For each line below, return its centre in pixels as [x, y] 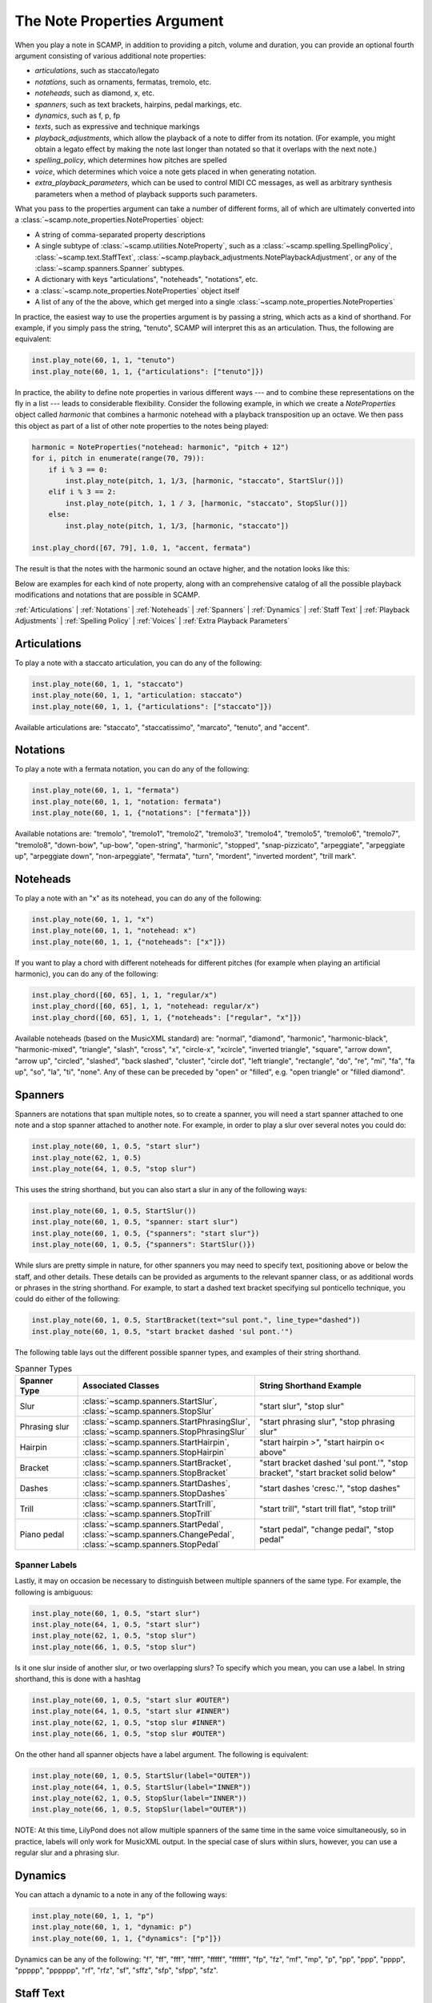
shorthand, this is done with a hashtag [78, 1679]
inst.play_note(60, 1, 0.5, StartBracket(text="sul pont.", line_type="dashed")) [196, 1320]
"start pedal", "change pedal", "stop [326, 1529]
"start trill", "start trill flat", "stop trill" [327, 1509]
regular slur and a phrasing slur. [67, 1853]
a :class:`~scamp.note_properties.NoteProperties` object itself [137, 290]
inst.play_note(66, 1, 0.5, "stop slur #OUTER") [129, 1734]
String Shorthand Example [310, 1386]
